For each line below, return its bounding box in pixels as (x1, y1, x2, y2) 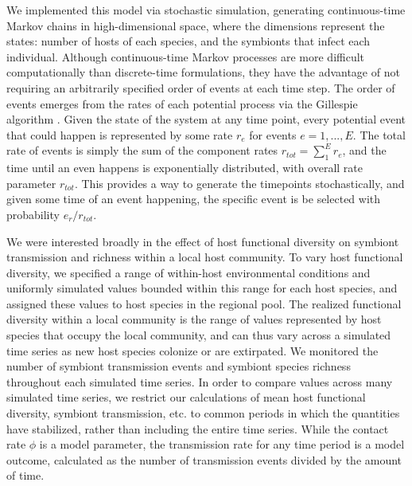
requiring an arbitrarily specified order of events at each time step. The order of (6, 79, 395, 96)
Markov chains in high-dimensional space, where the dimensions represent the (6, 17, 385, 33)
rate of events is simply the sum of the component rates (6, 142, 278, 159)
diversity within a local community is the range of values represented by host (6, 311, 382, 327)
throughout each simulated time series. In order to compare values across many (6, 373, 393, 390)
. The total (352, 126, 406, 143)
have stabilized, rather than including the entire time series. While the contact (6, 420, 389, 437)
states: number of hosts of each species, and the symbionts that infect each (6, 33, 371, 49)
